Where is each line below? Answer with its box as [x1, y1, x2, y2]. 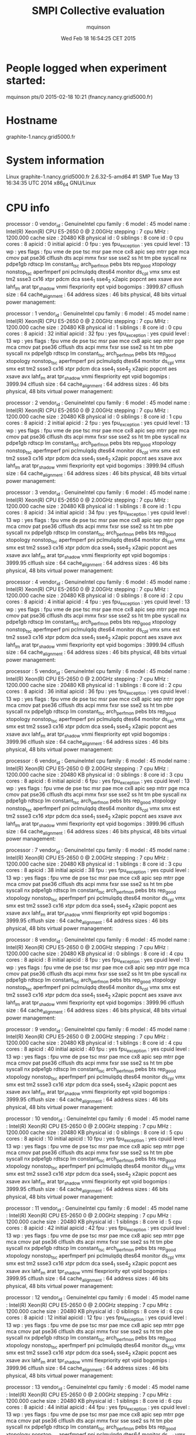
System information [6, 153, 105, 167]
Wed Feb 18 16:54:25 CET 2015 [61, 35, 136, 42]
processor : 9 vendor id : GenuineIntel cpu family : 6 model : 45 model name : [6, 1025, 190, 1034]
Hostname [6, 114, 57, 127]
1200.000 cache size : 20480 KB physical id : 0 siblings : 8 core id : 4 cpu [6, 950, 184, 957]
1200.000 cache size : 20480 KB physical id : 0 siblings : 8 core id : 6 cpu [6, 1308, 183, 1315]
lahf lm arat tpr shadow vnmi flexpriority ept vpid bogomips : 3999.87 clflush [6, 283, 184, 292]
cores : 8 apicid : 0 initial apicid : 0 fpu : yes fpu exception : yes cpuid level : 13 [6, 241, 190, 249]
